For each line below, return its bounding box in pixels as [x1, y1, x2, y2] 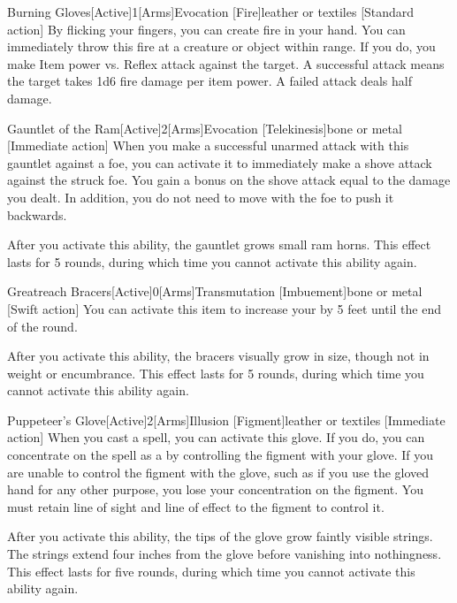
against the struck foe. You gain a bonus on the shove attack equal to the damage [7, 171, 451, 189]
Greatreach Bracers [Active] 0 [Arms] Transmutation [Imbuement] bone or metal [7, 282, 423, 301]
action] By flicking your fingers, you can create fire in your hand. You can [7, 19, 406, 38]
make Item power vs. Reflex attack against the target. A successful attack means [7, 54, 445, 73]
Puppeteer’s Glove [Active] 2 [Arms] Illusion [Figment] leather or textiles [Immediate [7, 410, 446, 429]
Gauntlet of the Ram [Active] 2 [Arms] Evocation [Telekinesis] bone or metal [7, 118, 402, 137]
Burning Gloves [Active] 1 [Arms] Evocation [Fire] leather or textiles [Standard [7, 3, 415, 20]
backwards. [7, 205, 67, 224]
